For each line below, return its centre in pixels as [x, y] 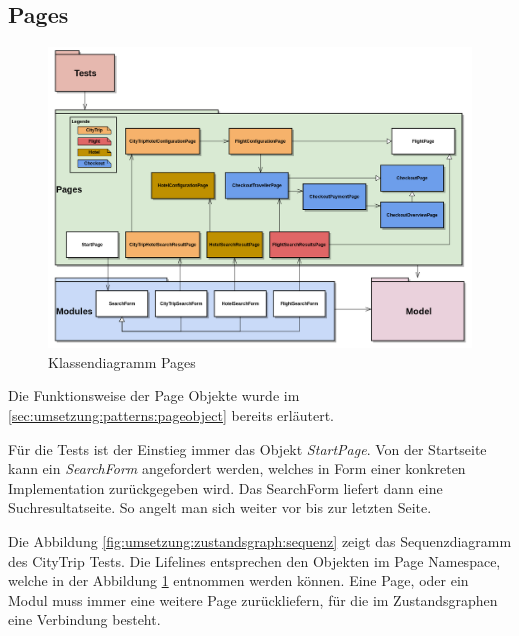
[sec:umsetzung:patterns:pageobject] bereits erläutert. [171, 415]
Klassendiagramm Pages [122, 361]
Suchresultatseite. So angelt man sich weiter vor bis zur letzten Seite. [220, 507]
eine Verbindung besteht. [84, 619]
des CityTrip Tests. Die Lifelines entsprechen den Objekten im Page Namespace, [254, 560]
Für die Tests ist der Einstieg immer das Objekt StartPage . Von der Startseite [247, 448]
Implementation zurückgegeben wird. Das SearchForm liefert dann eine [225, 487]
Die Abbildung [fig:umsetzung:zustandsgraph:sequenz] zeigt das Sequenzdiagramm [260, 540]
